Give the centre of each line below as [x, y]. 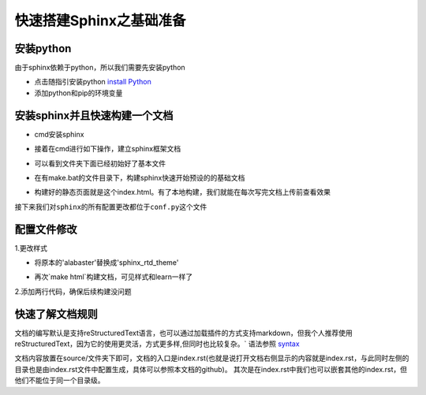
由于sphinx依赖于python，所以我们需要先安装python [100, 68]
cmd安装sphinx [59, 134]
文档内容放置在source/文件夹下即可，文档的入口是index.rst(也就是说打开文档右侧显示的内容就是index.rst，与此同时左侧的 [212, 358]
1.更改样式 [31, 248]
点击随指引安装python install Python [93, 82]
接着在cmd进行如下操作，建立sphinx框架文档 [108, 149]
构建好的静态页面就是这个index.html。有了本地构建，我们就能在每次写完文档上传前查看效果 [183, 192]
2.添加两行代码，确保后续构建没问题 [73, 291]
